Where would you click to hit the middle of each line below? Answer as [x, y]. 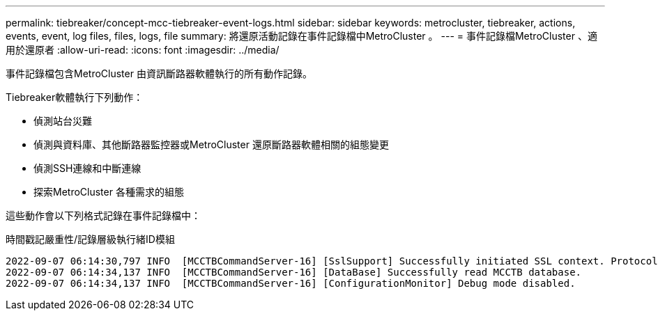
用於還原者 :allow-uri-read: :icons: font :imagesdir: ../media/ [143, 50]
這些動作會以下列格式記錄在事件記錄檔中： [103, 215]
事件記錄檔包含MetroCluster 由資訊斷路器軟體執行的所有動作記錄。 [159, 73]
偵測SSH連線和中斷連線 [87, 168]
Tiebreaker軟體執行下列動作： [75, 97]
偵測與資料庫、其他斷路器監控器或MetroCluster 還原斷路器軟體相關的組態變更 [211, 144]
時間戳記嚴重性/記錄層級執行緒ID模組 [90, 239]
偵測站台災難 [63, 121]
